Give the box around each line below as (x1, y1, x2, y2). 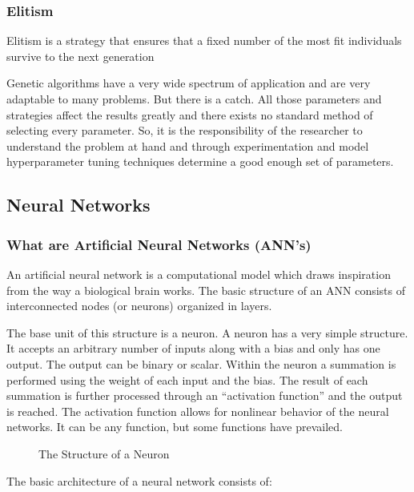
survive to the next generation (6, 47, 155, 64)
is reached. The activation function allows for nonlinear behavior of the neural (6, 402, 389, 419)
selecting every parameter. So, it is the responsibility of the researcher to (6, 122, 363, 139)
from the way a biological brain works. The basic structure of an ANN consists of (6, 281, 406, 298)
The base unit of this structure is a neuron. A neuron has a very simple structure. (6, 324, 408, 341)
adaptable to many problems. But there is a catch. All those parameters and (6, 91, 382, 107)
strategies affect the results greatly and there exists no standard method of (6, 106, 373, 123)
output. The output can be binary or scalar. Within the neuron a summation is (6, 355, 396, 372)
